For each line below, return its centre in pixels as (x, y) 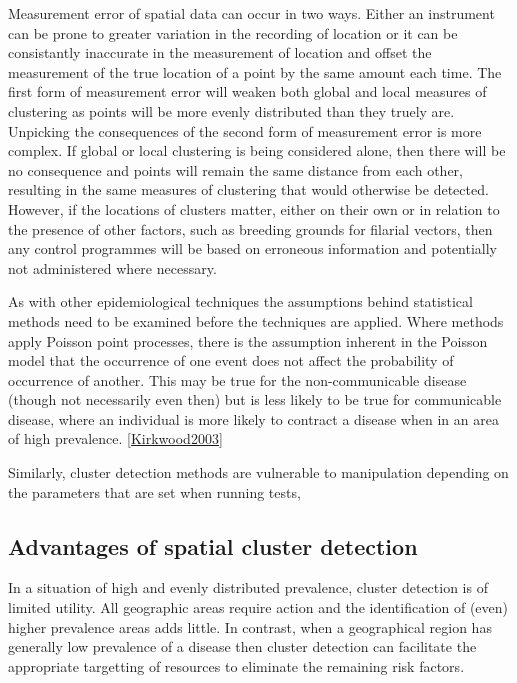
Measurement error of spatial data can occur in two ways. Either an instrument (251, 13)
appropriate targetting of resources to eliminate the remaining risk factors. (236, 665)
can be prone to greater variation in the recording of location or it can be (233, 32)
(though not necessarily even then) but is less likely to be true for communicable (255, 399)
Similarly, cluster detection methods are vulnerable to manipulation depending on (258, 472)
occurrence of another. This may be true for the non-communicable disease (237, 379)
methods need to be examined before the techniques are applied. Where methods (256, 320)
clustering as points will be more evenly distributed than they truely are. (231, 110)
